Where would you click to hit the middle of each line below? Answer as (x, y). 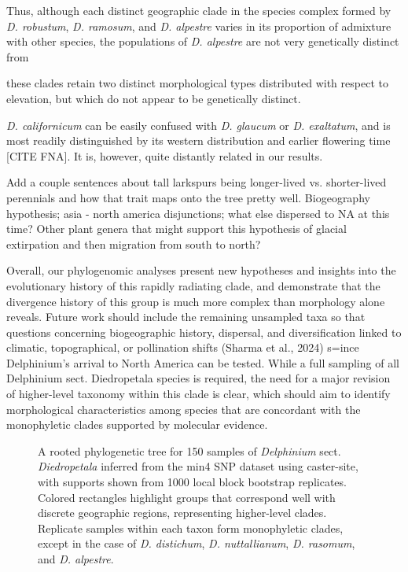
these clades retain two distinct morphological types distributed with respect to (197, 83)
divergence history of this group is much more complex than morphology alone (196, 301)
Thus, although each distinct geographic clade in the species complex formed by (199, 10)
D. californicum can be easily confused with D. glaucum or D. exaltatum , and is (198, 125)
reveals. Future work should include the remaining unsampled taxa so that (186, 317)
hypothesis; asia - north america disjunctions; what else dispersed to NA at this (198, 213)
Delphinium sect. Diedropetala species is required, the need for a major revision (198, 378)
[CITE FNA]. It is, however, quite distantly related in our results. (165, 155)
